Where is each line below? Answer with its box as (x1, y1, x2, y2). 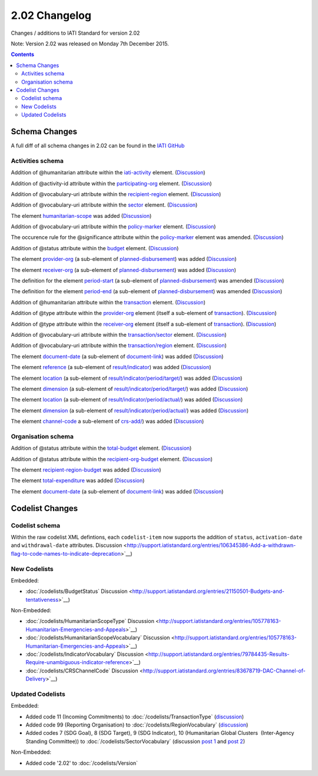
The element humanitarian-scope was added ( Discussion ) (11, 212, 152, 219)
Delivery (25, 675, 47, 682)
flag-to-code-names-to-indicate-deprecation (11, 550, 121, 557)
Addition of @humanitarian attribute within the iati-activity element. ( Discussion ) (11, 169, 206, 176)
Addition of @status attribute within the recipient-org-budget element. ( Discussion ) (11, 455, 213, 462)
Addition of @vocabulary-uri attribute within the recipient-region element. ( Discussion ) (11, 190, 221, 197)
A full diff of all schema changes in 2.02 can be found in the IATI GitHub (11, 142, 185, 149)
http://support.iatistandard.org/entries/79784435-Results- (148, 651, 290, 658)
